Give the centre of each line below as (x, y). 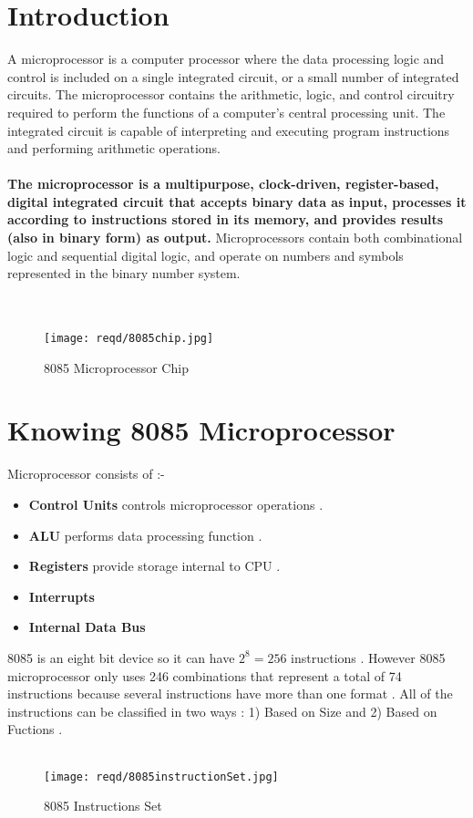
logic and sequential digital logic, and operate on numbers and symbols (206, 255)
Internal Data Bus (87, 627)
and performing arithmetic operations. (114, 148)
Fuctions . (35, 729)
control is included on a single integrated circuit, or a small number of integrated (233, 76)
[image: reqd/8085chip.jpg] (129, 339)
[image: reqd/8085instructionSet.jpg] (161, 777)
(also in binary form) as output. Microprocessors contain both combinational (235, 238)
